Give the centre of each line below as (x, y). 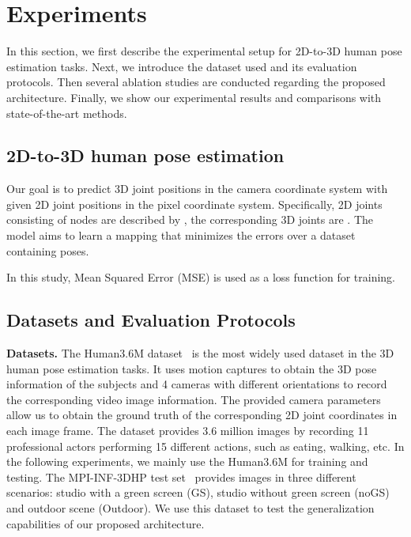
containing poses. (48, 250)
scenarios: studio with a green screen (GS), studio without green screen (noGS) (198, 492)
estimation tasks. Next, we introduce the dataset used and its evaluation (182, 66)
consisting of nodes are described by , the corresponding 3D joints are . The (190, 219)
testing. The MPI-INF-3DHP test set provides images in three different (181, 476)
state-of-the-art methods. (67, 113)
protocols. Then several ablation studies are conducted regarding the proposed (196, 82)
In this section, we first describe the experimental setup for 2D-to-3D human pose (204, 51)
